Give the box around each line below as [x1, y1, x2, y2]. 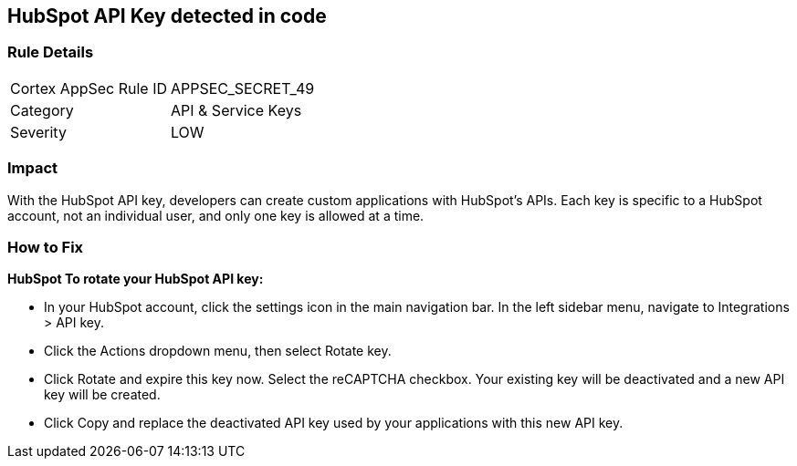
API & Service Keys [171, 100, 302, 119]
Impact [7, 159, 58, 178]
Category [10, 100, 74, 119]
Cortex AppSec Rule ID [10, 78, 168, 98]
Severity [10, 122, 67, 141]
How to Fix [7, 237, 84, 256]
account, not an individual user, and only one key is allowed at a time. [7, 207, 425, 223]
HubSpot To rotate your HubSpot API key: [7, 271, 264, 287]
